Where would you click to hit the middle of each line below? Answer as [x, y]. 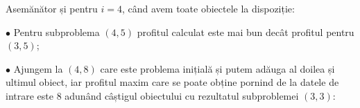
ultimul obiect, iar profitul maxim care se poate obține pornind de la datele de [172, 82]
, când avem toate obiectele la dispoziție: [208, 8]
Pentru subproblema [57, 31]
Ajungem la [38, 68]
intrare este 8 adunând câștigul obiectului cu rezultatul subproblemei [152, 95]
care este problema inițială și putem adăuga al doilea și [217, 68]
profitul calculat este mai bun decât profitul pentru [246, 31]
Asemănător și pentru [52, 8]
